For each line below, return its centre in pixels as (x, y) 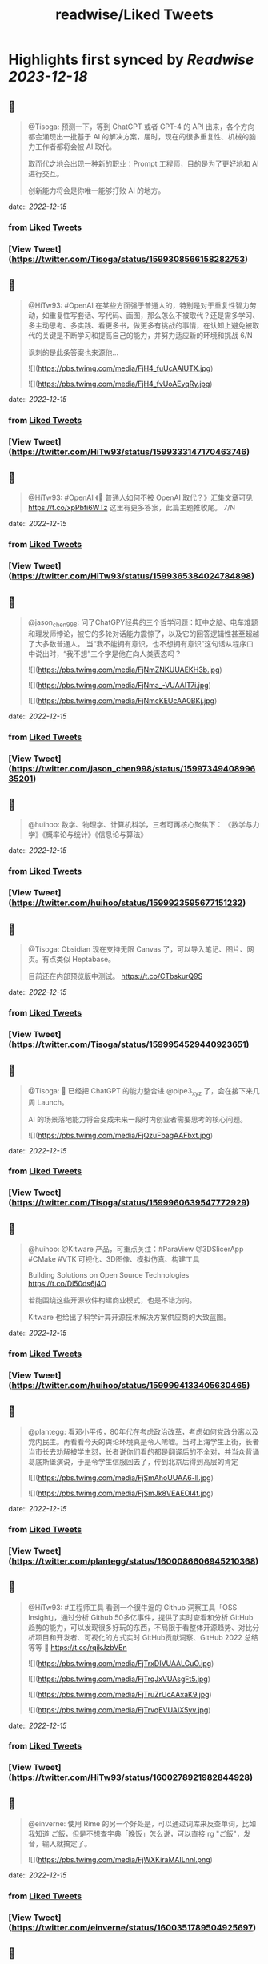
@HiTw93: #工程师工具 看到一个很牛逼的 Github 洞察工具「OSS (132, 1607)
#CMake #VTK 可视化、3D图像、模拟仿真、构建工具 (114, 1259)
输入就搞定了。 (67, 1844)
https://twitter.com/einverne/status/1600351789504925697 (132, 1928)
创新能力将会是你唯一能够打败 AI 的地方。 (96, 191)
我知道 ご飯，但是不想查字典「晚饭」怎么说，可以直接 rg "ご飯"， (136, 1834)
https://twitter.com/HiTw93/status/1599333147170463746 (129, 452)
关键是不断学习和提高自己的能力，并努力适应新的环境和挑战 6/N (148, 335)
